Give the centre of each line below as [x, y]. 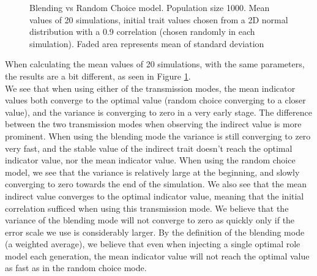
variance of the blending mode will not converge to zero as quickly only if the [150, 220]
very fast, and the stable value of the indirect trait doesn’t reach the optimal [149, 148]
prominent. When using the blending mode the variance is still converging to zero [158, 136]
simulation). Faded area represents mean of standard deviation [147, 43]
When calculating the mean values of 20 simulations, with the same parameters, [155, 64]
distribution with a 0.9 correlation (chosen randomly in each [142, 32]
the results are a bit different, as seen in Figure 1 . [98, 76]
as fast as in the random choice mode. [76, 268]
